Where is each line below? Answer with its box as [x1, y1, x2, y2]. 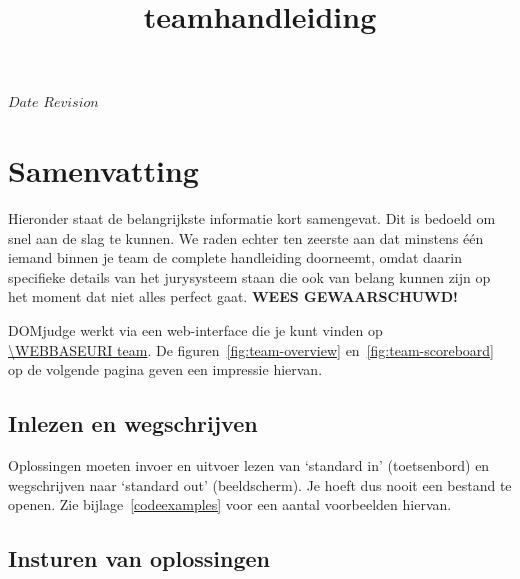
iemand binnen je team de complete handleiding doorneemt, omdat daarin [8, 247, 462, 268]
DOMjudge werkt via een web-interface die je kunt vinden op [8, 320, 383, 341]
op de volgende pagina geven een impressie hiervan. [8, 359, 323, 380]
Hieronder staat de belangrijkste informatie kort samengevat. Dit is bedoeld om [8, 208, 496, 229]
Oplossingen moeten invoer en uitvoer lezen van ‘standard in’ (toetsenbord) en [8, 455, 490, 476]
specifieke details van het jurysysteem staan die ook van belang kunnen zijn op [8, 266, 491, 287]
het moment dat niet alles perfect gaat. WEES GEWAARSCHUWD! [8, 286, 459, 307]
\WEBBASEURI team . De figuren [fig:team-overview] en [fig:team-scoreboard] [8, 339, 494, 360]
